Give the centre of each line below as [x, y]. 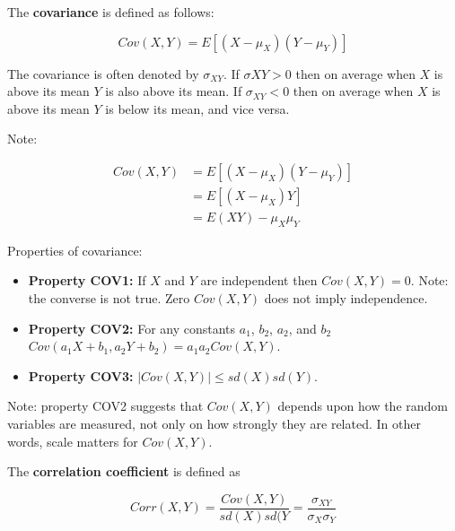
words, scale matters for [73, 441]
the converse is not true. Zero [109, 298]
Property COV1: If [87, 280]
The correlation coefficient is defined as [124, 471]
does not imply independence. [346, 298]
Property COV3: [81, 375]
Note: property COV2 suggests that [105, 406]
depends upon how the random [363, 406]
